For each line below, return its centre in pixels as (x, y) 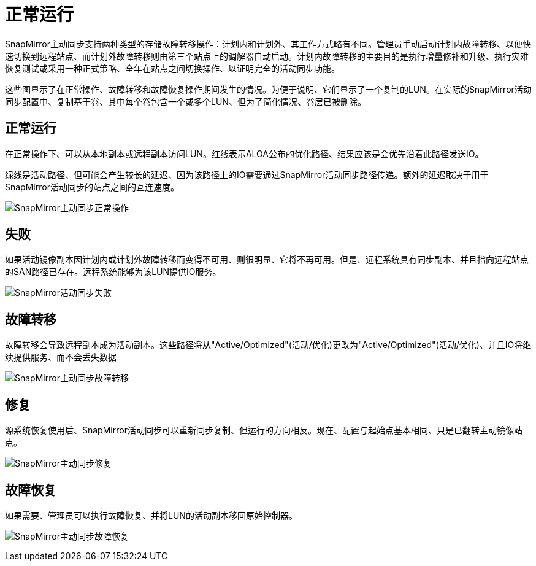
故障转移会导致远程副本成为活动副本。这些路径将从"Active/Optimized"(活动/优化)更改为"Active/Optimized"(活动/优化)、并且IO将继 (268, 345)
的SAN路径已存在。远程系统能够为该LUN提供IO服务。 (113, 272)
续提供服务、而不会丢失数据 (61, 357)
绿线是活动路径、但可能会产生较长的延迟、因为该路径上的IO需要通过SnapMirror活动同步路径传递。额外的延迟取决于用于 (247, 174)
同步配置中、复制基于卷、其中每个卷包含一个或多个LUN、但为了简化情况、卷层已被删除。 (186, 101)
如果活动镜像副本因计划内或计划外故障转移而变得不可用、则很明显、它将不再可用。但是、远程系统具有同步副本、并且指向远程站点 (267, 260)
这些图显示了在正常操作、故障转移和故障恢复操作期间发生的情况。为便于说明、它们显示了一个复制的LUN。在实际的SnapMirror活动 (268, 89)
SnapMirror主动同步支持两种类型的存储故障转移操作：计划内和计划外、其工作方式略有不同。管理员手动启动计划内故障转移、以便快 (268, 44)
